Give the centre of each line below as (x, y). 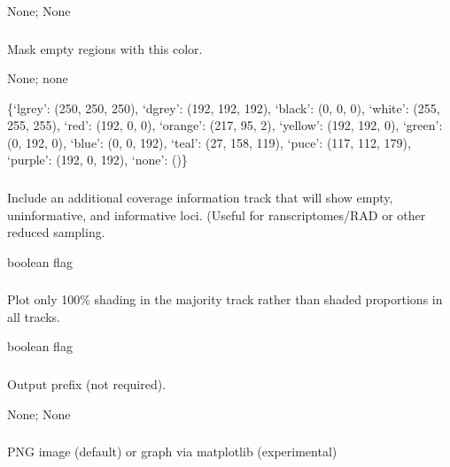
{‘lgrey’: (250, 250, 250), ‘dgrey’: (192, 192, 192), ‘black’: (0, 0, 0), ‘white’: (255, (224, 107)
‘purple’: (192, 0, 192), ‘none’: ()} (97, 160)
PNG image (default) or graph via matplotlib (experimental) (172, 452)
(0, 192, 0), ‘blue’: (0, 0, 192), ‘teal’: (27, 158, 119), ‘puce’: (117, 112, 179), (209, 142)
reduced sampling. (56, 232)
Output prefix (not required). (87, 384)
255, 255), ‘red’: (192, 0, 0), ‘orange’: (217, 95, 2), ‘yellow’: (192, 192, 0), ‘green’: (225, 125)
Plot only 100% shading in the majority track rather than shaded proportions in (225, 299)
